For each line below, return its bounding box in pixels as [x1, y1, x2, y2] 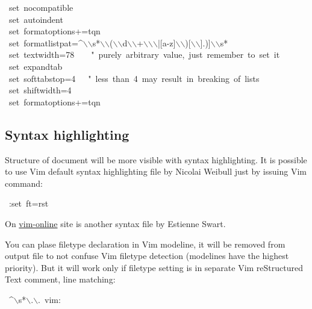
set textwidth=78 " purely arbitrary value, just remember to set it [8, 48, 280, 61]
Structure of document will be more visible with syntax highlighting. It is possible [5, 153, 307, 166]
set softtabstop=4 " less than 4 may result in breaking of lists [8, 72, 260, 84]
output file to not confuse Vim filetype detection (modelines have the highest [5, 249, 289, 262]
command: [5, 176, 43, 189]
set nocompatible [8, 1, 73, 13]
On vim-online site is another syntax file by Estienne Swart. [5, 217, 226, 229]
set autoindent [8, 13, 63, 25]
